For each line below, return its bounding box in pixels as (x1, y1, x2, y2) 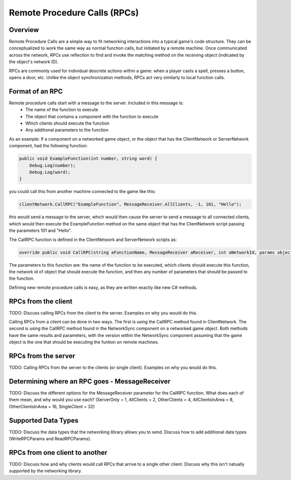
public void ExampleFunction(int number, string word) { (19, 156, 158, 161)
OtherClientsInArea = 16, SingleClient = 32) (9, 403, 95, 409)
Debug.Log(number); (29, 162, 76, 168)
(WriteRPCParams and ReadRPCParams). (9, 436, 92, 442)
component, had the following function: (9, 143, 88, 149)
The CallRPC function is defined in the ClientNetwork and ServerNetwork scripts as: (9, 237, 177, 242)
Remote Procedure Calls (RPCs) (9, 7, 139, 18)
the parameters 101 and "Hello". (9, 228, 72, 234)
